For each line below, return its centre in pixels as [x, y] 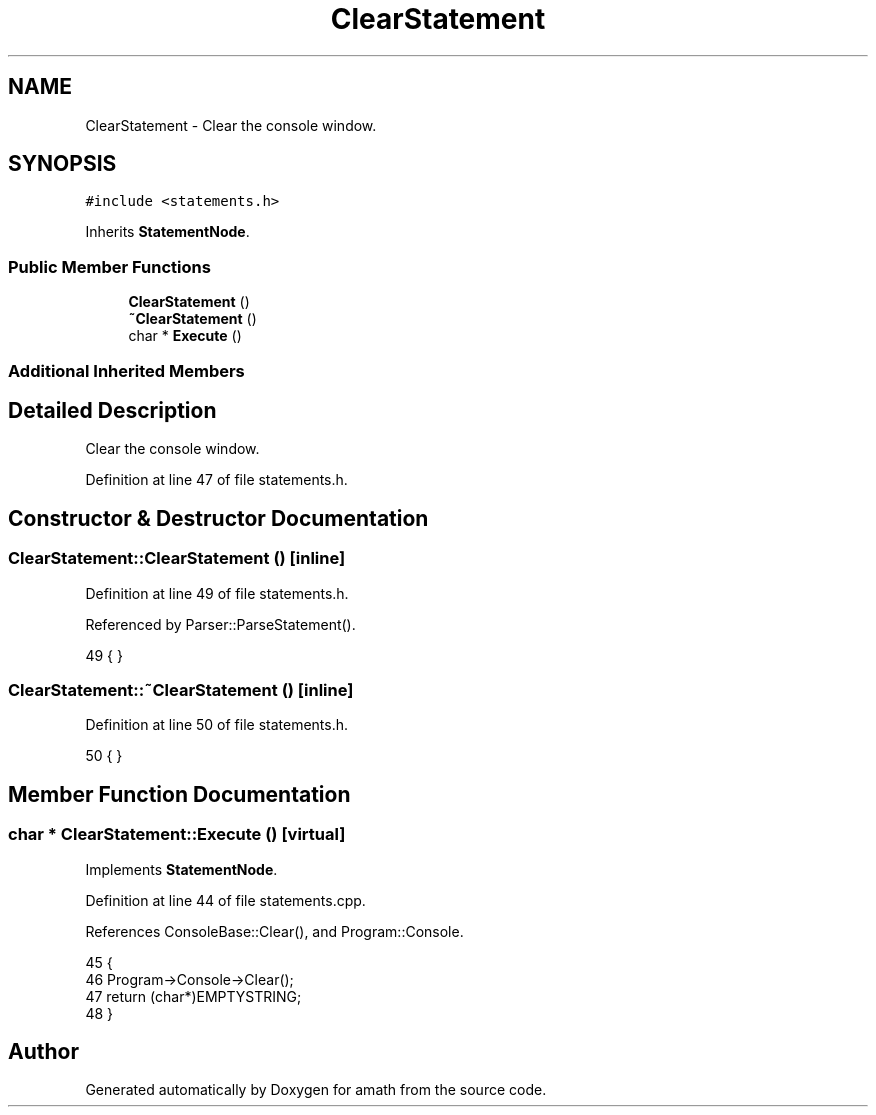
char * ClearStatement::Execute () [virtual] [177, 834]
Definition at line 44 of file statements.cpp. [225, 900]
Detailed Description [112, 410]
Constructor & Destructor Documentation [218, 518]
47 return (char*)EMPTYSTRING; [193, 996]
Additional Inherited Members [126, 370]
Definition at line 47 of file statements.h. [216, 480]
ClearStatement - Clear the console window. [231, 125]
